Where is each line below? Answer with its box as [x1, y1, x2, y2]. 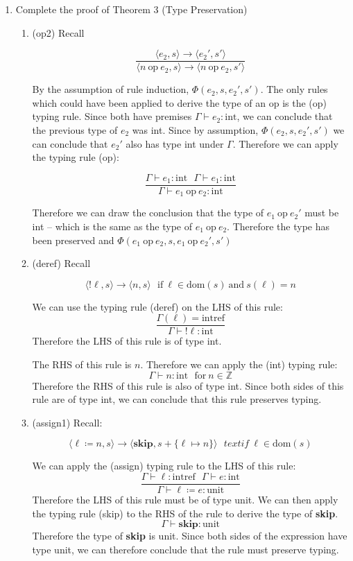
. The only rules [260, 82, 328, 96]
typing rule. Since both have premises [32, 109, 192, 123]
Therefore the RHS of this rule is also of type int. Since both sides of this [32, 378, 344, 392]
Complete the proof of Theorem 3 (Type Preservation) [15, 2, 248, 16]
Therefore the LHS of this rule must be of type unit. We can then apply [32, 492, 338, 506]
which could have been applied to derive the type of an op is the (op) [32, 95, 327, 110]
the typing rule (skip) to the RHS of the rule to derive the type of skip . [32, 506, 338, 520]
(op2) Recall [32, 25, 85, 40]
